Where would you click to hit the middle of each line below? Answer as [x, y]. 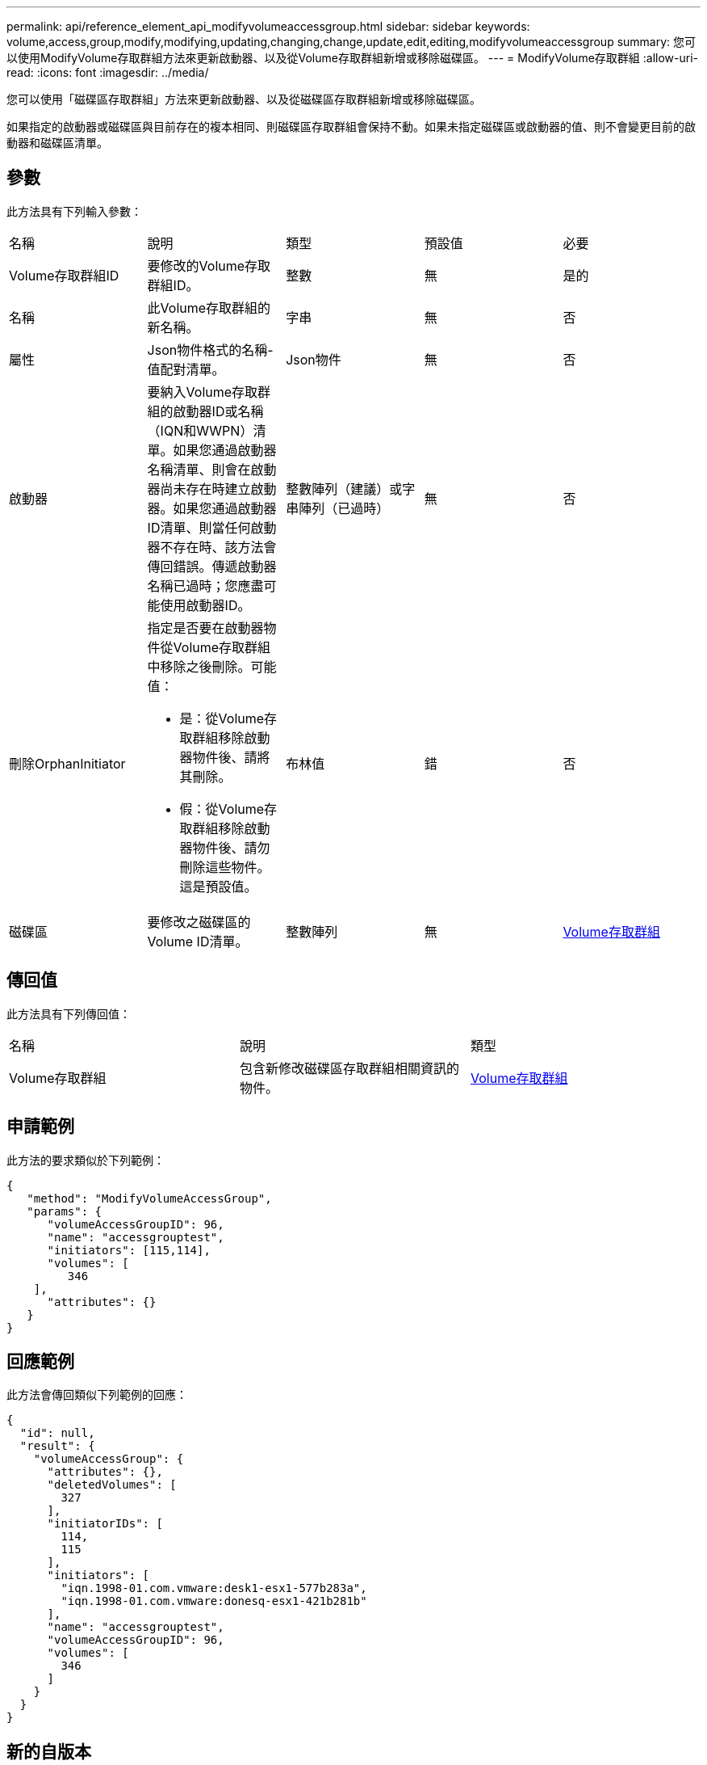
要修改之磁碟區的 [199, 922]
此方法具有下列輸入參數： [74, 211]
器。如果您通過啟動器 [212, 508]
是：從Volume [222, 718]
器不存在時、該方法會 [212, 547]
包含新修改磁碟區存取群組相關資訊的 [349, 1068]
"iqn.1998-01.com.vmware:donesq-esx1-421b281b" [214, 1601]
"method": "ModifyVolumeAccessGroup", [149, 1198]
